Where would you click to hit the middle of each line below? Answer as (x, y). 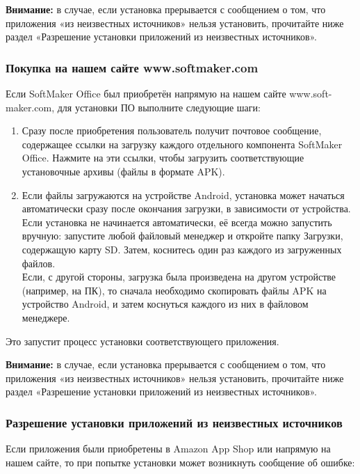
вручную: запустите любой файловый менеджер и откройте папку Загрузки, (182, 236)
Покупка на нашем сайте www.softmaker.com (132, 67)
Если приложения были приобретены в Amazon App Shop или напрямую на (168, 449)
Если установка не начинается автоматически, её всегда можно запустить (177, 222)
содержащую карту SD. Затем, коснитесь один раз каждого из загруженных (182, 249)
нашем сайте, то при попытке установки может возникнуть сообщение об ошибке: (180, 462)
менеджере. (46, 317)
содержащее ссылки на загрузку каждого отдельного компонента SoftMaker (182, 144)
